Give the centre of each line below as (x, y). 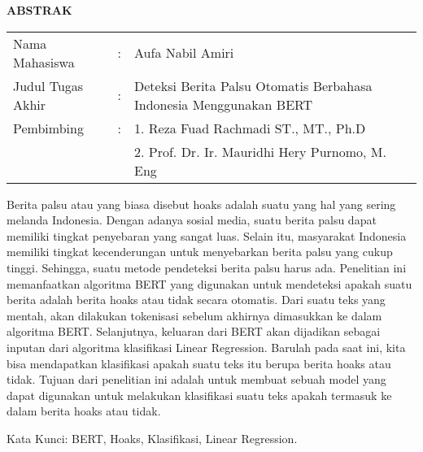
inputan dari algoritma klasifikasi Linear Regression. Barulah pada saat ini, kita (206, 347)
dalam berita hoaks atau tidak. (84, 411)
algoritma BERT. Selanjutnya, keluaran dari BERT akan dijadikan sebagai (194, 331)
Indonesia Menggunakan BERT (224, 104)
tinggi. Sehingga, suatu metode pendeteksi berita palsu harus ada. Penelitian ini (207, 267)
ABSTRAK (39, 10)
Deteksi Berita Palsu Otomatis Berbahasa (253, 85)
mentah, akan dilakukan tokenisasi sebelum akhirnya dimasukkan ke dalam (194, 315)
